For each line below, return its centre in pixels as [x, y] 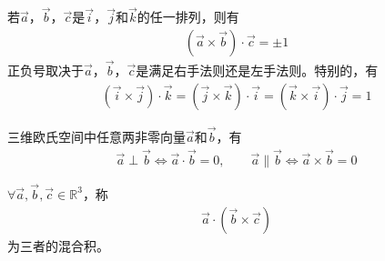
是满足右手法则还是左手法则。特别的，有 [257, 70]
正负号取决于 [46, 70]
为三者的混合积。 [58, 245]
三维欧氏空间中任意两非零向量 [96, 136]
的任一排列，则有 [188, 17]
